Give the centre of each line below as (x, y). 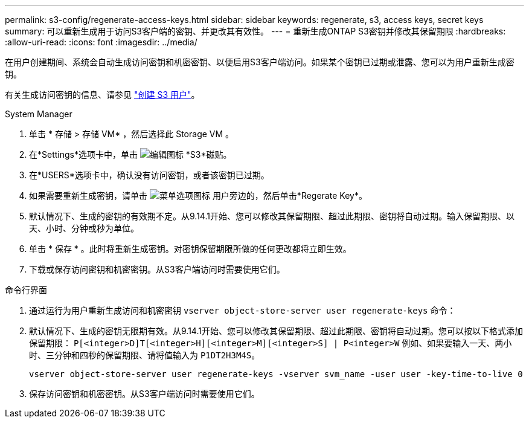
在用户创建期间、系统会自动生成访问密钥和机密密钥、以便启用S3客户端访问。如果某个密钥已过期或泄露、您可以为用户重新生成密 (260, 62)
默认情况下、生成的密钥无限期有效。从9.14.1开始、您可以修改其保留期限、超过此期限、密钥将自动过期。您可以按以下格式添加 (276, 331)
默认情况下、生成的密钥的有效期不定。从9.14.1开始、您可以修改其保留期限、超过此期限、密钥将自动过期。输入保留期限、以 (272, 216)
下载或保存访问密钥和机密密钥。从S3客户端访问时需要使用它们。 (157, 269)
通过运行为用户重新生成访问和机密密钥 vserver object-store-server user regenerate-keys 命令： (242, 310)
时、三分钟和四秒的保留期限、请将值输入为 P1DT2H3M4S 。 (145, 355)
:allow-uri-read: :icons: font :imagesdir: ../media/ (101, 42)
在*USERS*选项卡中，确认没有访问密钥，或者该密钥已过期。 (149, 175)
